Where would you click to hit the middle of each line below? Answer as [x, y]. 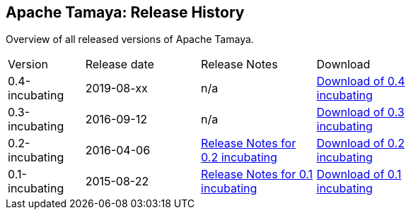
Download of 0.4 [361, 81]
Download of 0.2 [360, 143]
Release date [120, 64]
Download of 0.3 [360, 112]
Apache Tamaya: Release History [125, 12]
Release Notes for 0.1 [257, 174]
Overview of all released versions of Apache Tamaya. [130, 39]
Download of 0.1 [359, 174]
